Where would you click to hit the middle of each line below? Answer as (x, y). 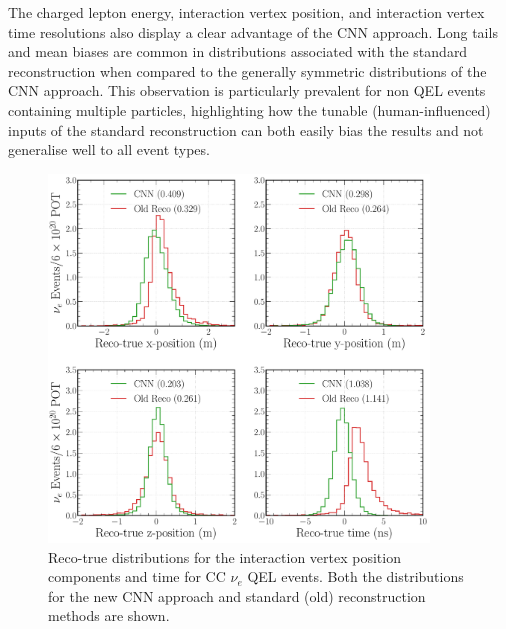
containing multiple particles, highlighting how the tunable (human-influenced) (249, 109)
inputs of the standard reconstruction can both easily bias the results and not (246, 129)
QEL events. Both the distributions (355, 576)
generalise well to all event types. (109, 149)
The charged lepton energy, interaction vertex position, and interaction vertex (246, 12)
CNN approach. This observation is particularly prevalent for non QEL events (247, 90)
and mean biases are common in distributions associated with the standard (238, 51)
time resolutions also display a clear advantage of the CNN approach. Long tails (253, 31)
